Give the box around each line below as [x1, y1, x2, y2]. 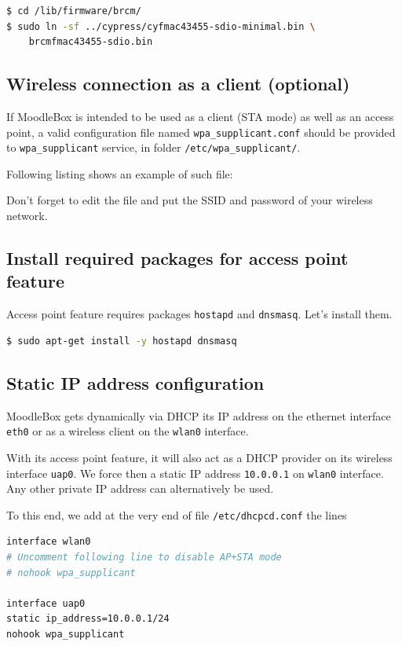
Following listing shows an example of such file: [6, 165, 233, 182]
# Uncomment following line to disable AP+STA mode [6, 552, 282, 563]
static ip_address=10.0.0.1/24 [6, 613, 170, 625]
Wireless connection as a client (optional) [6, 72, 350, 96]
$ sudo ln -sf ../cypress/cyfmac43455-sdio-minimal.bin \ [6, 20, 316, 32]
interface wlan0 [6, 536, 91, 548]
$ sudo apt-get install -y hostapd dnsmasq [6, 335, 237, 347]
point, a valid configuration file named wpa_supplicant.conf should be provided [6, 123, 396, 140]
